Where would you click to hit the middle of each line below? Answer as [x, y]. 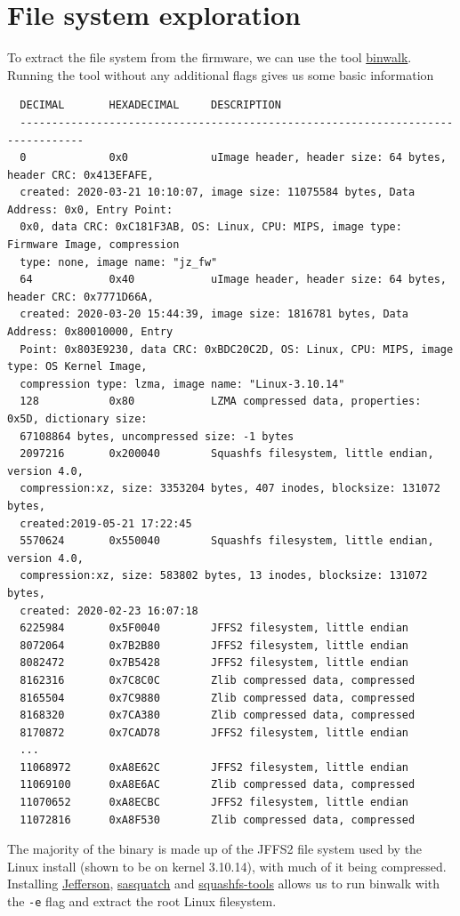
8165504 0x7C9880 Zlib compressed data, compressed [218, 698]
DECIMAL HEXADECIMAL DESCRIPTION [150, 105]
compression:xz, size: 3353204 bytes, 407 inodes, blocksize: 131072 [230, 489]
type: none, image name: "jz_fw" [119, 262]
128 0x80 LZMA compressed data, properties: [221, 402]
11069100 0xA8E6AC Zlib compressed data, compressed [218, 785]
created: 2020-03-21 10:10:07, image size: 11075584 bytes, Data [218, 193]
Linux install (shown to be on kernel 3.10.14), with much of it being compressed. [227, 866]
